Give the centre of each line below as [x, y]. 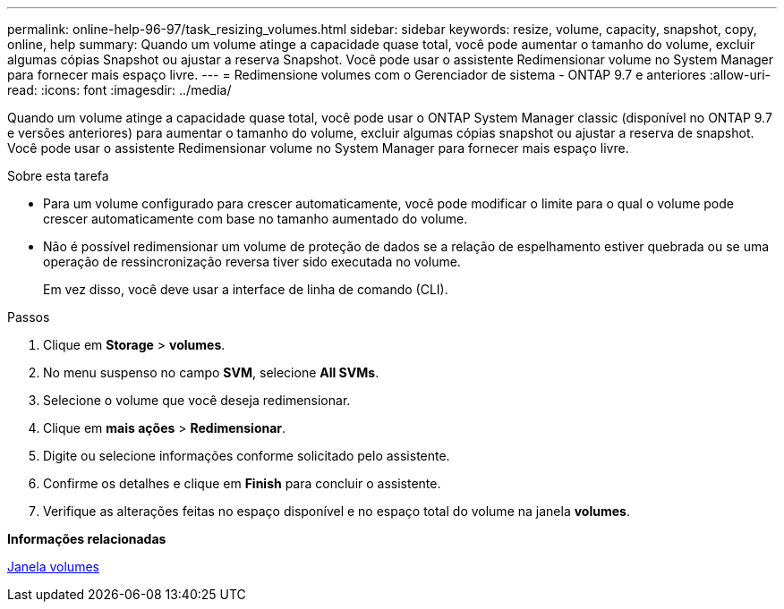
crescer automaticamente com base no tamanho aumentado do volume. [256, 219]
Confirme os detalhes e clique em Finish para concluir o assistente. [242, 483]
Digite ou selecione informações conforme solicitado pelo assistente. [247, 456]
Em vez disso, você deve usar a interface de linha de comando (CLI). [246, 289]
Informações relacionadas [87, 539]
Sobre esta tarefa [58, 176]
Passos [29, 317]
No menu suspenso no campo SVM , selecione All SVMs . [211, 372]
